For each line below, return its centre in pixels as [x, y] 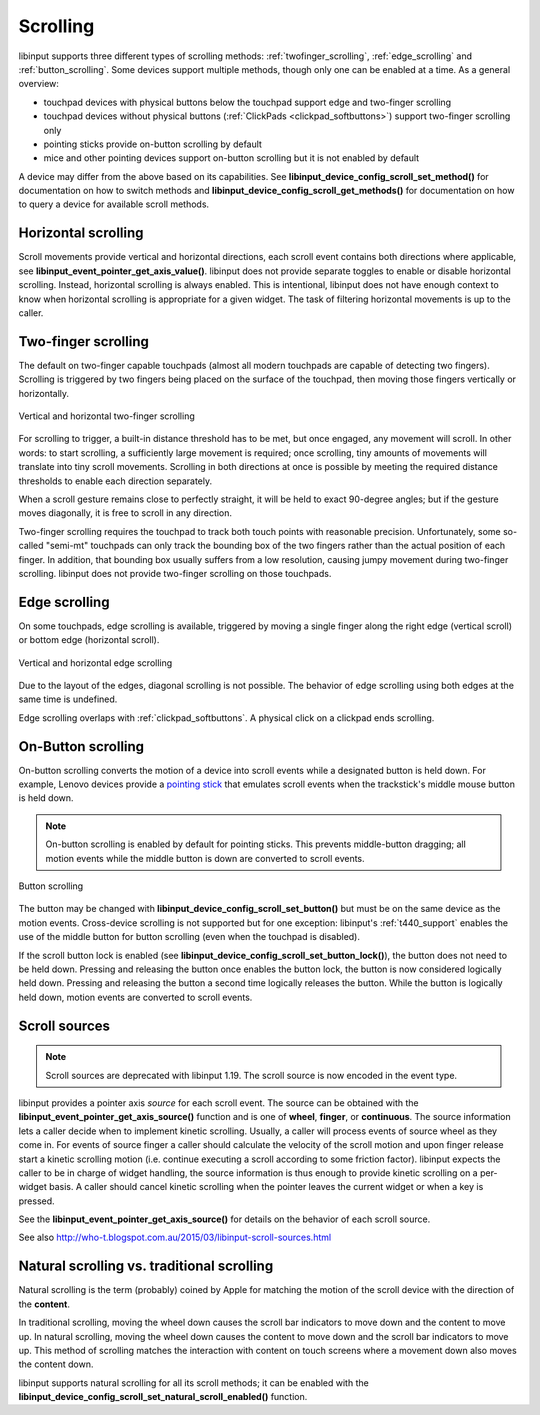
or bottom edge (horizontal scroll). [89, 640]
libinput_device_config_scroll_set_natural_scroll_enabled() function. [163, 1397]
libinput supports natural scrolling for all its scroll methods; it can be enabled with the [193, 1382]
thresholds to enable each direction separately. [115, 481]
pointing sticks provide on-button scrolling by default [152, 144]
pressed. [36, 1201]
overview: [39, 84]
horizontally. [44, 393]
